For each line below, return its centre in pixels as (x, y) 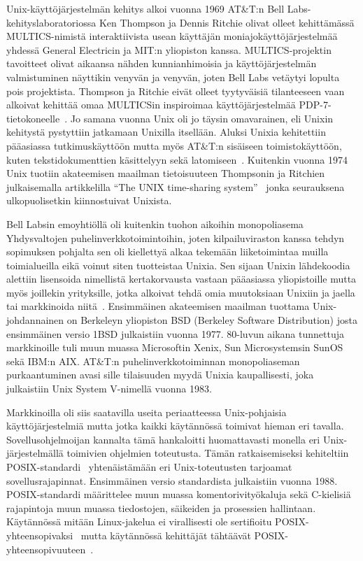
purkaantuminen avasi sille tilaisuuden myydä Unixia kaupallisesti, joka (160, 375)
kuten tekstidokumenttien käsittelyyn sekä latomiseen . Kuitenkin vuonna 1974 (177, 159)
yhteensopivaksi (40, 535)
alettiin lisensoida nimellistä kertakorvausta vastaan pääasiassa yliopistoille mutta (181, 279)
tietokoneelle (33, 118)
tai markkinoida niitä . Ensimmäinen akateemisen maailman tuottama (158, 306)
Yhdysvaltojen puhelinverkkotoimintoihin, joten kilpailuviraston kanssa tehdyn (176, 237)
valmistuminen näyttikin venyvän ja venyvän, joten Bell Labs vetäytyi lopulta (173, 77)
